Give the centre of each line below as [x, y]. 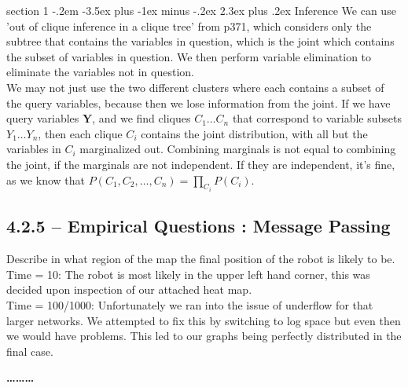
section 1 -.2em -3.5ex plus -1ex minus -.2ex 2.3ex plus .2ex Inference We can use [201, 10]
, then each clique [80, 133]
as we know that [46, 179]
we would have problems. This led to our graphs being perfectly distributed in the [204, 336]
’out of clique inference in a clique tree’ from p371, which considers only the [189, 26]
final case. [30, 351]
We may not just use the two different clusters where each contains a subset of [195, 87]
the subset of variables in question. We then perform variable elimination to [189, 56]
